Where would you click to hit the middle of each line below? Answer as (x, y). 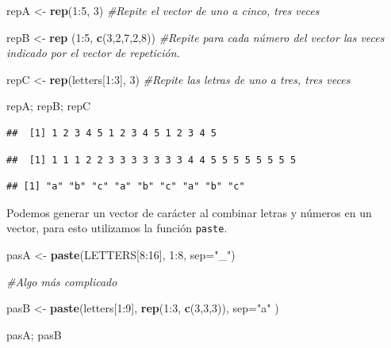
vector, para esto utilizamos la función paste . (117, 228)
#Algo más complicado (62, 281)
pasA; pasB (34, 334)
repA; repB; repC (49, 106)
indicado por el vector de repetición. (93, 53)
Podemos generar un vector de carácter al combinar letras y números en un (189, 212)
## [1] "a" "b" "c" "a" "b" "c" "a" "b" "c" (126, 187)
